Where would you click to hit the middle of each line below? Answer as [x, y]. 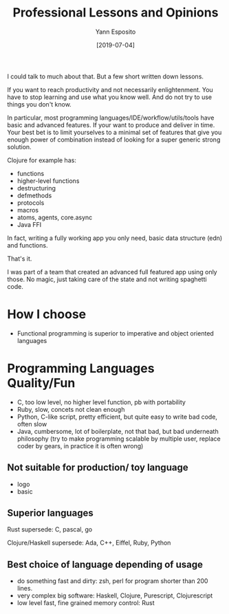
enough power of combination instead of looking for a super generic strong [114, 140]
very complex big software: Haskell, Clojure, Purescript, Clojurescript [115, 595]
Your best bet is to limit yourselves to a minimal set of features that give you [115, 132]
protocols [31, 202]
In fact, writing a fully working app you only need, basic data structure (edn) [115, 238]
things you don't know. [40, 104]
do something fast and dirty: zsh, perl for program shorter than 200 [112, 581]
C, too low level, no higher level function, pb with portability [101, 402]
